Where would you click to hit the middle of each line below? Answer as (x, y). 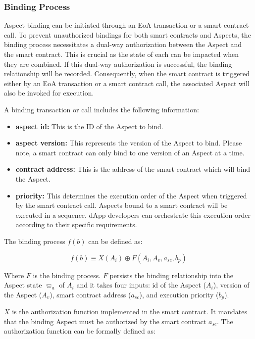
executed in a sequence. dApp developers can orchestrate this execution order (133, 215)
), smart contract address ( (90, 294)
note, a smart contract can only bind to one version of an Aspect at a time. (130, 152)
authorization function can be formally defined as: (80, 331)
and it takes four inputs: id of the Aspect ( (141, 285)
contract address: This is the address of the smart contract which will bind (133, 169)
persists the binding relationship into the (171, 275)
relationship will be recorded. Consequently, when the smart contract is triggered (127, 73)
